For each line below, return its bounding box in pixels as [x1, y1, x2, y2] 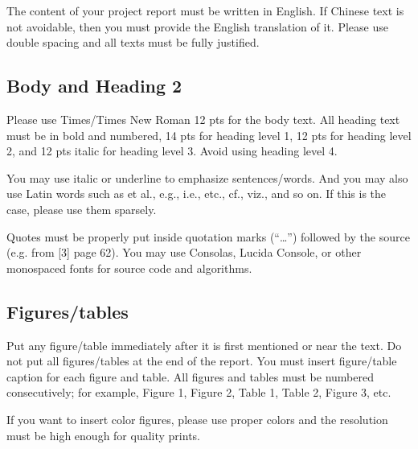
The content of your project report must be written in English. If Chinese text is [6, 2, 404, 19]
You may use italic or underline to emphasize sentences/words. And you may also [6, 169, 408, 186]
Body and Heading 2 [6, 73, 182, 98]
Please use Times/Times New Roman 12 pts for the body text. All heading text [6, 110, 400, 127]
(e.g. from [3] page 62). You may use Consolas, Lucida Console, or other [6, 244, 362, 261]
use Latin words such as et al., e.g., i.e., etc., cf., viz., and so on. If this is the [6, 185, 387, 202]
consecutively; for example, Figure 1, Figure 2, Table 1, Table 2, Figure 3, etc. [6, 384, 391, 401]
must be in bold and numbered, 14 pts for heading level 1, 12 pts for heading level [6, 126, 412, 143]
